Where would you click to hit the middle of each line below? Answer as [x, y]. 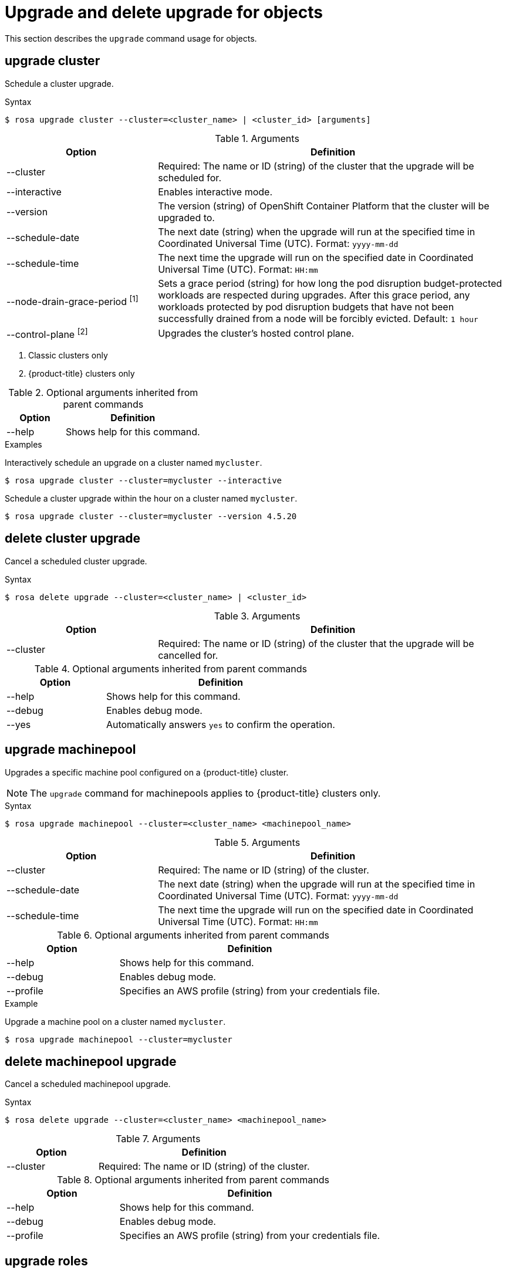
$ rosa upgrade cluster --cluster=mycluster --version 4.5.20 [151, 516]
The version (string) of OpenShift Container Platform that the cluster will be [324, 206]
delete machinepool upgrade [91, 1062]
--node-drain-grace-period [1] [72, 301]
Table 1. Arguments [257, 138]
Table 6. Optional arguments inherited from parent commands [193, 935]
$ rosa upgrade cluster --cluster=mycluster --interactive [144, 480]
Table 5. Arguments [257, 842]
